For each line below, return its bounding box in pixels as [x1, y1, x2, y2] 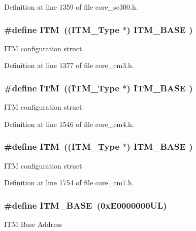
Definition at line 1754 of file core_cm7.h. [4, 177, 134, 188]
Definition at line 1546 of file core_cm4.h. [4, 118, 134, 129]
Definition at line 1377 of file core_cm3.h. [4, 60, 134, 71]
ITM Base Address [4, 219, 62, 229]
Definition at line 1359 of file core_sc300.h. [4, 2, 138, 12]
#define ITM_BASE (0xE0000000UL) [4, 199, 167, 211]
